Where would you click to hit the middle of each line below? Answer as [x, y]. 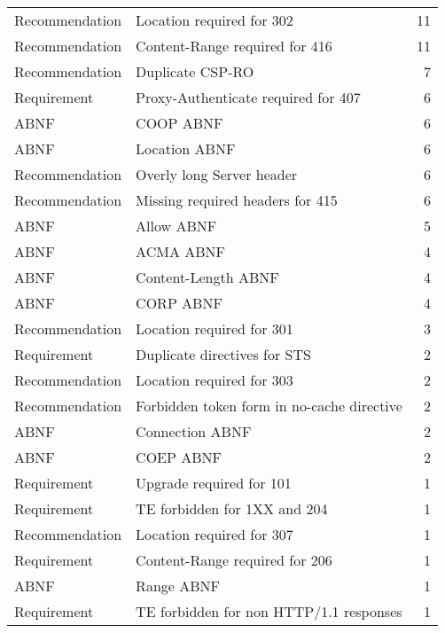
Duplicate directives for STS [223, 354]
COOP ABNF [180, 123]
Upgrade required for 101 [214, 483]
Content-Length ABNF [207, 277]
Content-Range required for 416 [234, 46]
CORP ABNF [179, 303]
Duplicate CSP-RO [195, 71]
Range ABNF [178, 586]
